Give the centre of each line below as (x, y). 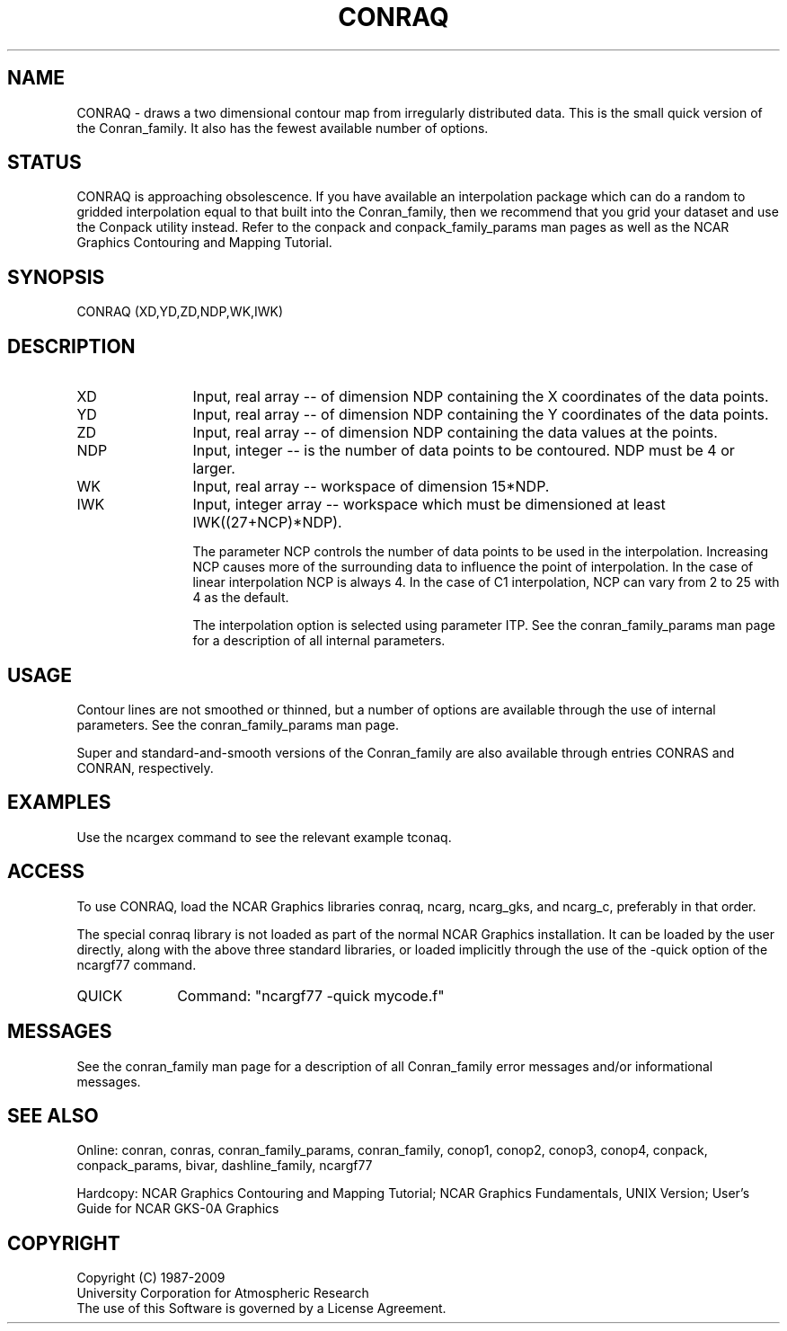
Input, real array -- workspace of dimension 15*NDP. (371, 487)
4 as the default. (241, 598)
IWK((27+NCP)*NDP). (267, 523)
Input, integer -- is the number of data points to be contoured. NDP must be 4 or (464, 451)
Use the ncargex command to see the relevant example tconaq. (264, 837)
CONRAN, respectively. (145, 768)
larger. (214, 469)
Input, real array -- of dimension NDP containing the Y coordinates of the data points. (481, 415)
